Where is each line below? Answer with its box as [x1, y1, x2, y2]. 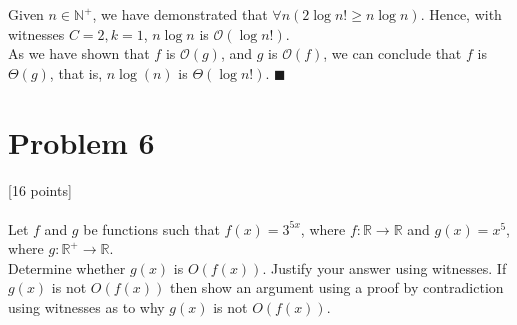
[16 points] [8, 179, 72, 200]
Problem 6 [8, 121, 155, 162]
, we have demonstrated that [92, 4, 268, 24]
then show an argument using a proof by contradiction [169, 277, 504, 298]
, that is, [49, 62, 103, 83]
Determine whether [8, 257, 126, 278]
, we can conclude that [323, 43, 462, 64]
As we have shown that [8, 43, 150, 64]
